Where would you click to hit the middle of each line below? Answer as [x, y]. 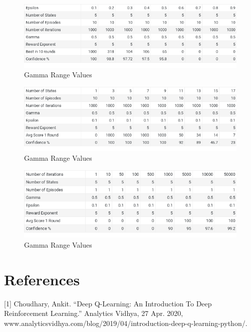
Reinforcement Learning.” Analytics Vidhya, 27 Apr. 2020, [94, 313]
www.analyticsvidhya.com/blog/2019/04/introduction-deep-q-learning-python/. [126, 323]
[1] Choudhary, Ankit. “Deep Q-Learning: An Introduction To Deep [108, 303]
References [42, 279]
